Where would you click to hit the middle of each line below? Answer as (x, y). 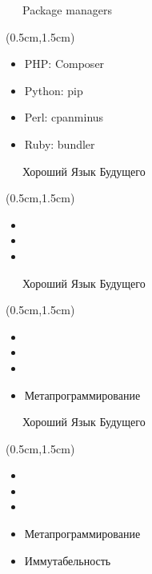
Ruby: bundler (60, 143)
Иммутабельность (68, 560)
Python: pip (54, 90)
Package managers (67, 10)
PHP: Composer (64, 64)
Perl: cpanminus (64, 117)
